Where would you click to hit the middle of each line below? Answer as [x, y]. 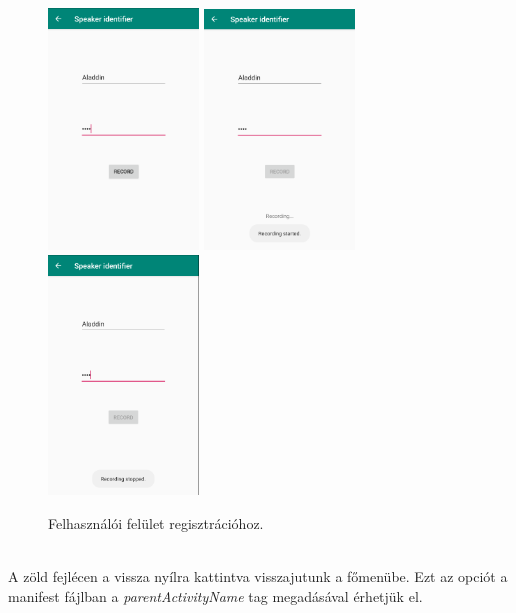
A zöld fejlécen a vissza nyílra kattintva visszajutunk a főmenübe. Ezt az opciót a [258, 576]
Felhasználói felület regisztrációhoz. [156, 523]
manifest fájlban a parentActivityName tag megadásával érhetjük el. [215, 595]
